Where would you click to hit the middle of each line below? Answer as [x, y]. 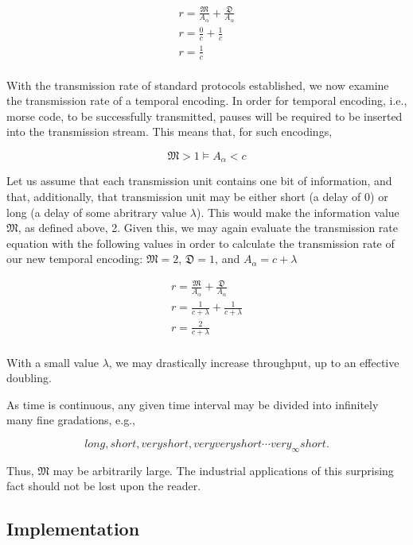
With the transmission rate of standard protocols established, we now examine [198, 85]
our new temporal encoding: [75, 259]
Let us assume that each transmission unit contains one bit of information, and [199, 181]
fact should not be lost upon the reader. [104, 486]
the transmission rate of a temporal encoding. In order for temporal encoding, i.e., [207, 100]
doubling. [29, 378]
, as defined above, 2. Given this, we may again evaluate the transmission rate [208, 228]
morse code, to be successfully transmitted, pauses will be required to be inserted [205, 116]
